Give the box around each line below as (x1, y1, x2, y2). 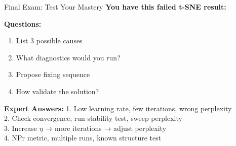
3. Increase (4, 122, 37, 133)
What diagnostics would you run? (16, 52, 121, 62)
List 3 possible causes (16, 35, 83, 46)
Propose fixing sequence (16, 69, 90, 80)
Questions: (4, 18, 42, 29)
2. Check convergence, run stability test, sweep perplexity (4, 113, 182, 123)
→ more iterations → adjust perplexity (45, 122, 167, 133)
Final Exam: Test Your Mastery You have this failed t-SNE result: (4, 2, 226, 12)
